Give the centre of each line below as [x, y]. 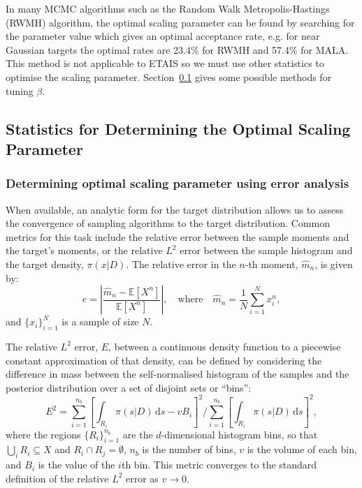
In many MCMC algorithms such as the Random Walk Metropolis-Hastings [168, 8]
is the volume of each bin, [302, 449]
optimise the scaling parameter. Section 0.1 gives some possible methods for [169, 76]
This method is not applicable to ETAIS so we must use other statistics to [165, 63]
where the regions [43, 434]
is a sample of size [100, 321]
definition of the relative [57, 478]
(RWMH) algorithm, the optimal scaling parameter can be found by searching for [180, 22]
